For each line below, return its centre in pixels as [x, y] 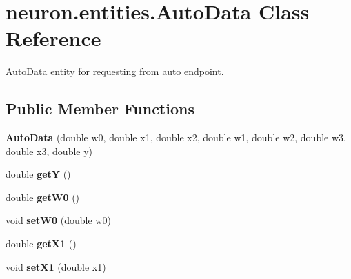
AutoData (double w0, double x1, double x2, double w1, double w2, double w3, [176, 137]
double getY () [38, 174]
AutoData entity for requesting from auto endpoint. [115, 71]
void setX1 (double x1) [56, 266]
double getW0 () [43, 197]
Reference [53, 38]
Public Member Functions [100, 108]
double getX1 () [41, 244]
